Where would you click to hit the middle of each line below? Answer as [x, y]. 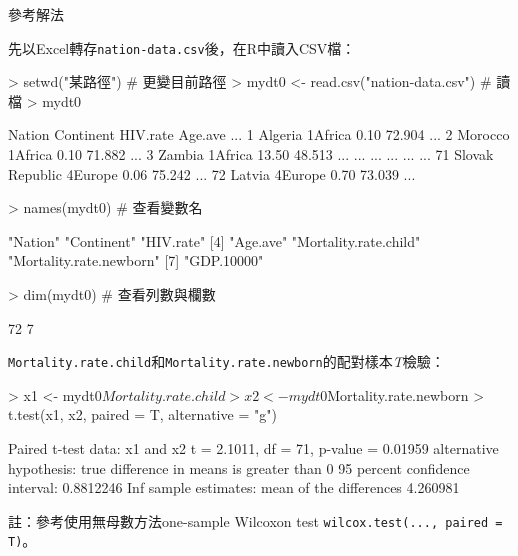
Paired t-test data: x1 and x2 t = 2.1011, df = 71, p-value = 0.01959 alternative [253, 448]
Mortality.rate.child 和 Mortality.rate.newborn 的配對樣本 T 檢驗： [226, 361]
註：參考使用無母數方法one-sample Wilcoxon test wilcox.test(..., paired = [255, 520]
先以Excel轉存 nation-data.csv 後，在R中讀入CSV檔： [182, 47]
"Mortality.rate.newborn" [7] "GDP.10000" [136, 260]
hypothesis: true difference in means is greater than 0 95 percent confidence [239, 467]
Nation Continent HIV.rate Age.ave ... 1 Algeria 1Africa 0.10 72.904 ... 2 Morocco [259, 134]
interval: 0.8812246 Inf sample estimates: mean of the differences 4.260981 [234, 487]
